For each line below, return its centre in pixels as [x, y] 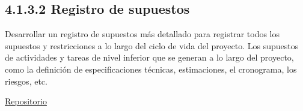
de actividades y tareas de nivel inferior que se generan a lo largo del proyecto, [149, 57]
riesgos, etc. [26, 81]
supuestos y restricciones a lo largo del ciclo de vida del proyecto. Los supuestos [152, 45]
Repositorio [26, 101]
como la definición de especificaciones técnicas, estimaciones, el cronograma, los [151, 69]
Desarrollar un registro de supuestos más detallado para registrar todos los [142, 34]
